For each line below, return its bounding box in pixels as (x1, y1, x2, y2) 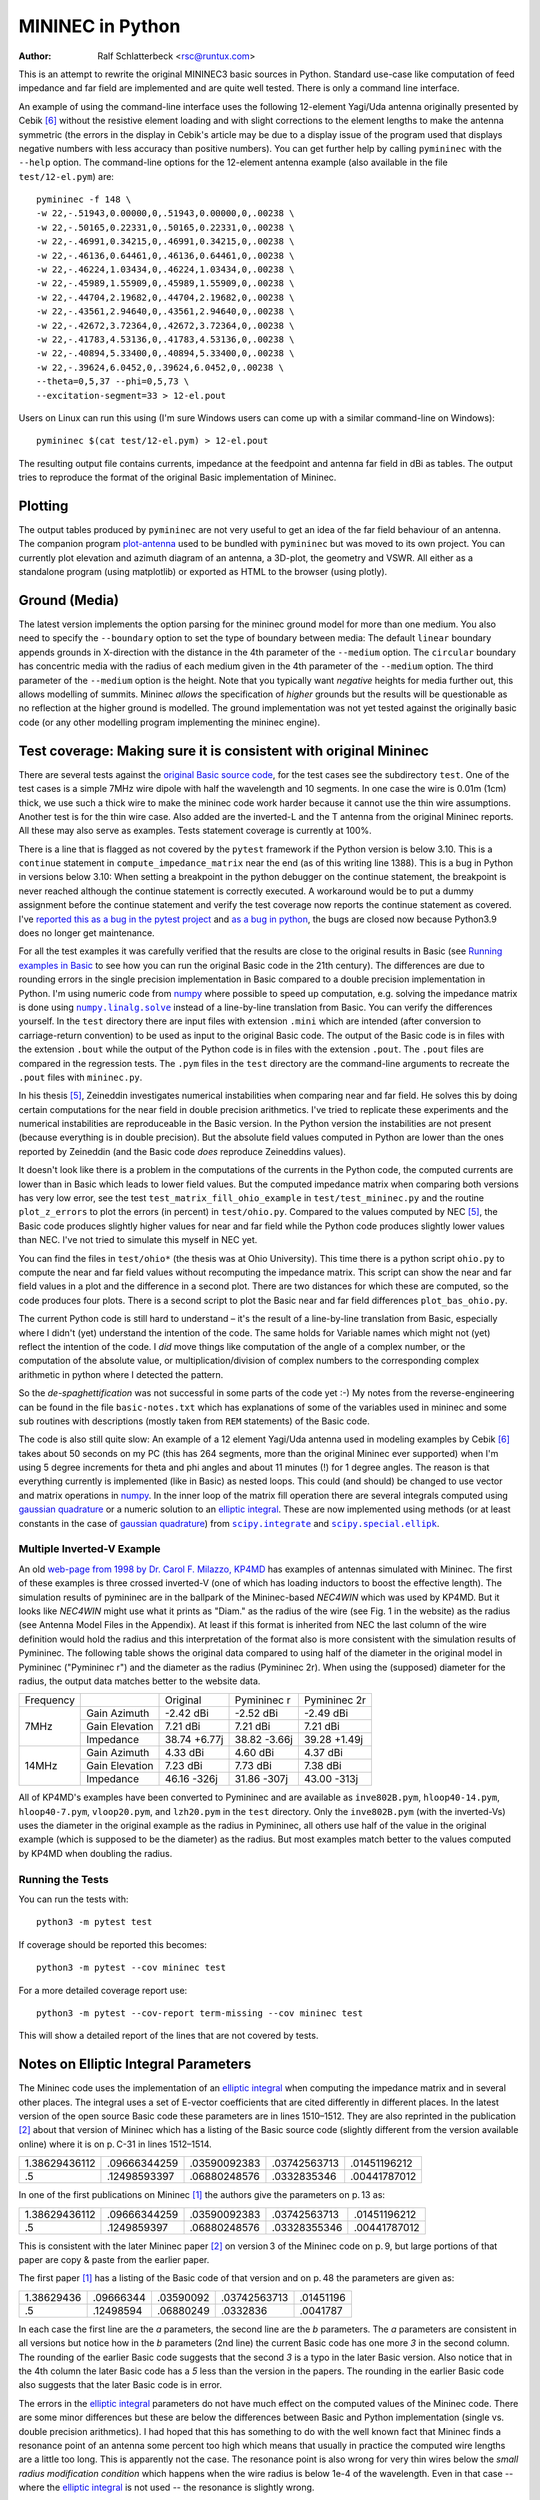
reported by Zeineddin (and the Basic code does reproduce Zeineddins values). (18, 1145, 347, 1157)
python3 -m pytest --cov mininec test (36, 1962, 227, 1974)
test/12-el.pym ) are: (18, 170, 115, 182)
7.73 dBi (234, 1759, 272, 1773)
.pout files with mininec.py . (18, 1071, 143, 1083)
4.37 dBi (303, 1746, 344, 1760)
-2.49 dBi (303, 1706, 349, 1720)
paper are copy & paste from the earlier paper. (18, 2253, 210, 2265)
